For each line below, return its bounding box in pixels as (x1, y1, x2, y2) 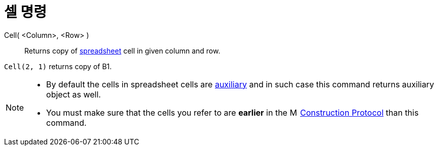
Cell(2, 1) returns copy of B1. (4, 62, 112, 71)
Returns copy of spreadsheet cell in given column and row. (24, 46, 221, 55)
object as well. (46, 89, 101, 99)
